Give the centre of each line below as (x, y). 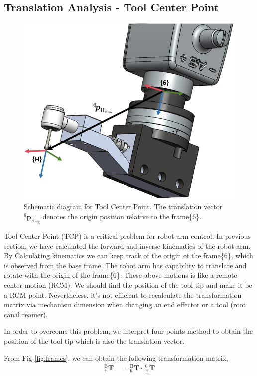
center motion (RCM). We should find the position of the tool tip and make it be (128, 284)
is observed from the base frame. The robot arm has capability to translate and (125, 265)
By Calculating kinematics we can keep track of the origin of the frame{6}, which (128, 256)
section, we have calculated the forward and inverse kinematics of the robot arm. (127, 246)
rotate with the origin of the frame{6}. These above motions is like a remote (121, 275)
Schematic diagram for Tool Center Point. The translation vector (123, 207)
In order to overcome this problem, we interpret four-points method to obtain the (128, 331)
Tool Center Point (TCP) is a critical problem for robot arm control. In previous (127, 236)
